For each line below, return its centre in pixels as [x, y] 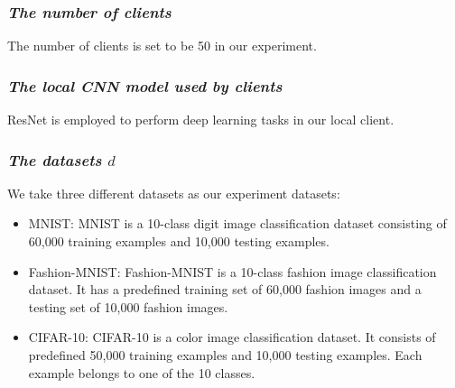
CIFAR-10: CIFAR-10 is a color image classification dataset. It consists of [232, 337]
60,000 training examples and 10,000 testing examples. [179, 241]
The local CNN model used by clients [145, 85]
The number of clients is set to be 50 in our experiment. [162, 46]
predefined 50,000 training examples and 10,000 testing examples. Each [225, 355]
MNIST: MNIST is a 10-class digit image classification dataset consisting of [237, 223]
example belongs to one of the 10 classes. [142, 372]
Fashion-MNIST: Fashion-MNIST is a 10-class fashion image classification [232, 271]
